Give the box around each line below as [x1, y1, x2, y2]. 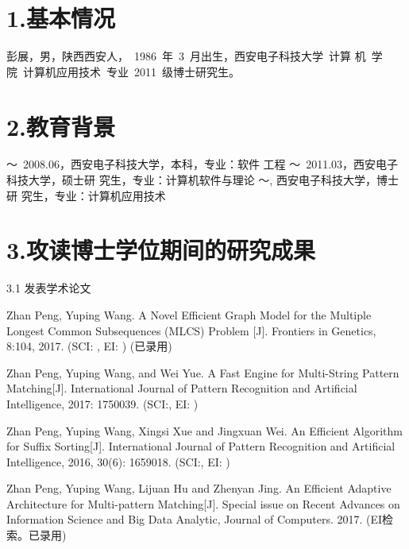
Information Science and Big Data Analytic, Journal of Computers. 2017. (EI [6, 511, 383, 528]
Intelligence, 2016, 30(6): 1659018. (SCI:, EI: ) [6, 453, 230, 470]
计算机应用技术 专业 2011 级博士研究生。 [22, 63, 240, 79]
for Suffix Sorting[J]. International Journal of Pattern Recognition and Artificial [6, 438, 395, 454]
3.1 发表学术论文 [6, 280, 91, 296]
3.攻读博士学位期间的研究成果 [6, 234, 316, 266]
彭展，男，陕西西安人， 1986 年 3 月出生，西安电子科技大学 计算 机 [6, 48, 366, 64]
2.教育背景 [6, 110, 116, 142]
